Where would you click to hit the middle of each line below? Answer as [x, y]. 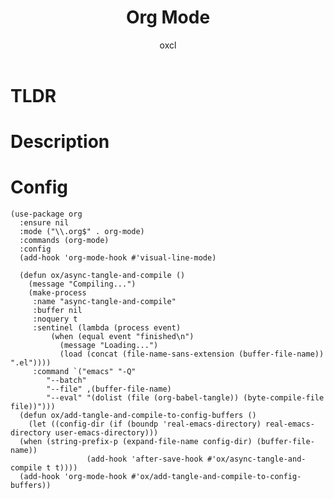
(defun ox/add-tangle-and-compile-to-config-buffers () [138, 416]
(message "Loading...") [109, 346]
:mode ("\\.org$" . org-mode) [82, 232]
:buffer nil [57, 311]
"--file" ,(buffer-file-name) [109, 389]
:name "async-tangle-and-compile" [104, 302]
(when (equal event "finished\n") [122, 337]
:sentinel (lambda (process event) [107, 328]
